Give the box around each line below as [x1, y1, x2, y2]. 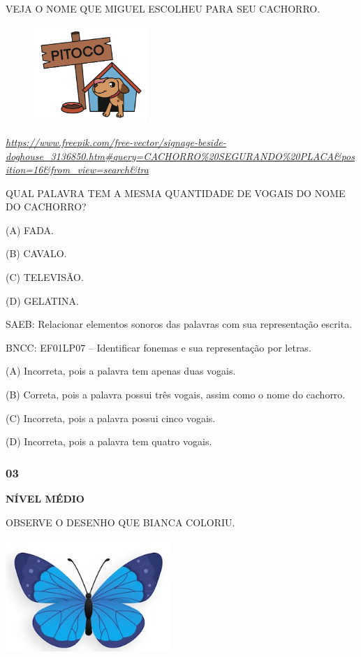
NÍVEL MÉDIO [6, 491, 84, 506]
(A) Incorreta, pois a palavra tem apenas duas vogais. [6, 363, 236, 378]
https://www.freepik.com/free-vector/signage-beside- [6, 134, 226, 149]
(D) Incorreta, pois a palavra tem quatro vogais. [6, 434, 212, 449]
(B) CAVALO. [6, 246, 67, 261]
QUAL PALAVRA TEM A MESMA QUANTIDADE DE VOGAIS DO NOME [6, 185, 346, 200]
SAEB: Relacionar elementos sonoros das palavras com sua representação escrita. [6, 317, 353, 331]
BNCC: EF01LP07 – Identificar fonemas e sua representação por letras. [6, 340, 311, 354]
